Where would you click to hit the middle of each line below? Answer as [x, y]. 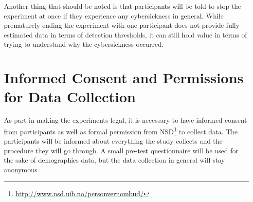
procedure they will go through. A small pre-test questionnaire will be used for [121, 150]
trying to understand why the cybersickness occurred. [84, 44]
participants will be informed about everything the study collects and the [113, 141]
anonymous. [22, 169]
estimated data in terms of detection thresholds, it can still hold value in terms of [126, 34]
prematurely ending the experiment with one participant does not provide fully [122, 25]
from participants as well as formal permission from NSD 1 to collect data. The [121, 130]
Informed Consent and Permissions [124, 78]
